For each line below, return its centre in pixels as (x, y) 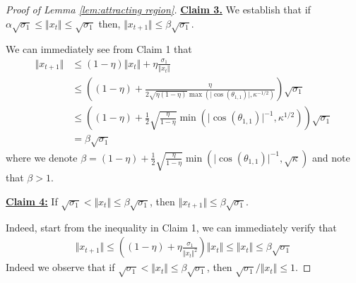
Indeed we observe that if (60, 267)
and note (331, 157)
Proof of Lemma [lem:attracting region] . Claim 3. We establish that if (158, 9)
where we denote (42, 157)
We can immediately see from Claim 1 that (99, 49)
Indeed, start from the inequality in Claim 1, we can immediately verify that (171, 227)
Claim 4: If (32, 201)
